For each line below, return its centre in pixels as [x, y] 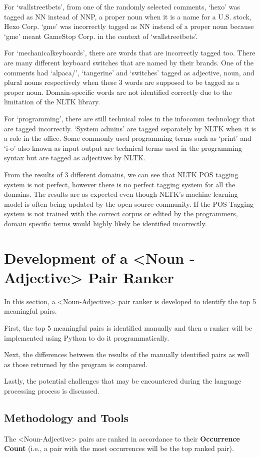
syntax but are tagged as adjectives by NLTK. [75, 158]
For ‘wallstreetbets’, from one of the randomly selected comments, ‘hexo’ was [122, 6]
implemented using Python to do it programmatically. [87, 337]
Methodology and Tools [66, 417]
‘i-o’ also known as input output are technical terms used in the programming [123, 148]
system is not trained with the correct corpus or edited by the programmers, [121, 214]
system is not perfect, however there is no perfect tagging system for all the [120, 184]
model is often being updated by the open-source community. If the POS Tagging [129, 204]
